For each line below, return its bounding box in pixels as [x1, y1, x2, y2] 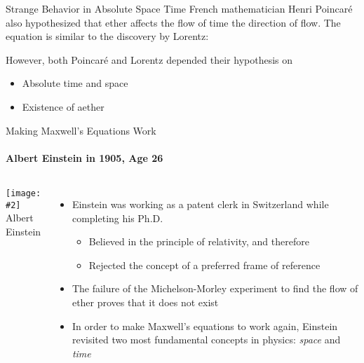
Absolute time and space [22, 76, 128, 90]
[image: [6, 188, 41, 198]
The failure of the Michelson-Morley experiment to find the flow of [72, 281, 358, 296]
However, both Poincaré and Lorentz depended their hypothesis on [6, 52, 293, 67]
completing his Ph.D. [72, 210, 163, 225]
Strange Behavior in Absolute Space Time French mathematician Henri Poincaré [6, 1, 353, 15]
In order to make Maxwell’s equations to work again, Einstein [72, 318, 338, 333]
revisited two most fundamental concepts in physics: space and [72, 332, 341, 347]
